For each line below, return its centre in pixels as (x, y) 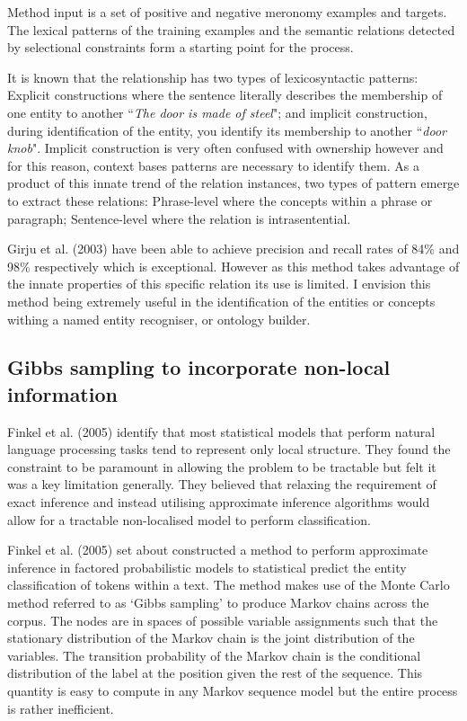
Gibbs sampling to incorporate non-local (199, 367)
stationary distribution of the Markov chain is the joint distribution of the (211, 638)
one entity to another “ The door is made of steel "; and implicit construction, (217, 112)
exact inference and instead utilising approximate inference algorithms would (219, 502)
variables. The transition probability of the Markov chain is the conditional (214, 655)
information (62, 393)
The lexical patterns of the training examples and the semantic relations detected (231, 29)
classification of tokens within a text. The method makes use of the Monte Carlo (229, 585)
